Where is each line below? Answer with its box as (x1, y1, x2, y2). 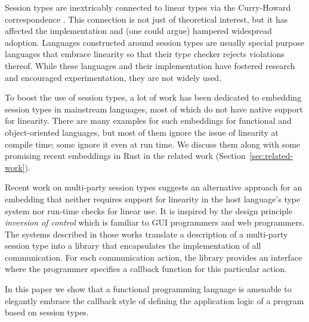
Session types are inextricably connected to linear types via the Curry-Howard (5, 1, 291, 13)
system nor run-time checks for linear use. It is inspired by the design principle (5, 204, 293, 217)
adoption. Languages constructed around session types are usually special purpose (5, 36, 304, 48)
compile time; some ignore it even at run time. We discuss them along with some (5, 137, 301, 150)
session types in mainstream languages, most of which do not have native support (5, 102, 303, 115)
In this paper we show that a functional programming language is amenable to (5, 283, 292, 295)
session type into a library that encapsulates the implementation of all (5, 239, 261, 252)
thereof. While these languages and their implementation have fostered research (5, 59, 295, 71)
